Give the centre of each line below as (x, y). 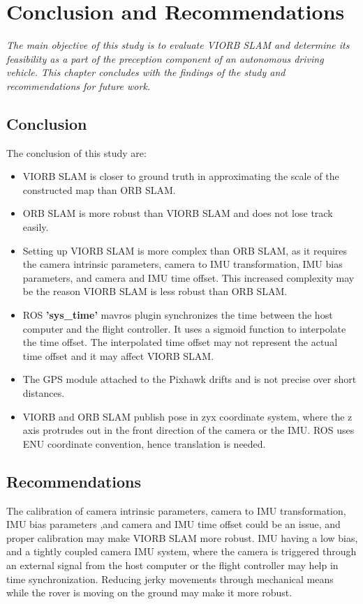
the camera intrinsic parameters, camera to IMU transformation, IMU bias (183, 264)
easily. (36, 227)
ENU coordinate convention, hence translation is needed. (144, 443)
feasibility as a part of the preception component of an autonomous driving (165, 58)
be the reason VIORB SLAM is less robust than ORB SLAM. (155, 291)
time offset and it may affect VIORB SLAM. (118, 355)
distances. (44, 393)
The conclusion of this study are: (76, 152)
